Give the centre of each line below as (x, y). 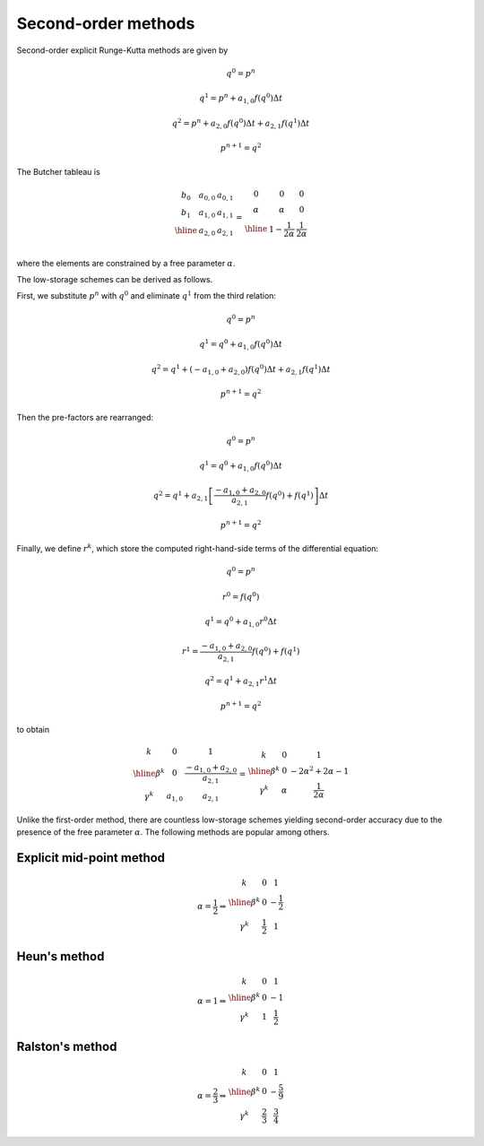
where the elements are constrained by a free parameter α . (126, 263)
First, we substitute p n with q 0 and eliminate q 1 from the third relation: (147, 295)
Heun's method (60, 956)
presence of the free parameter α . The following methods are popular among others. (173, 832)
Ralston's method (67, 1047)
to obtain (33, 729)
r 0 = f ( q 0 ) (241, 596)
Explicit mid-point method (91, 858)
